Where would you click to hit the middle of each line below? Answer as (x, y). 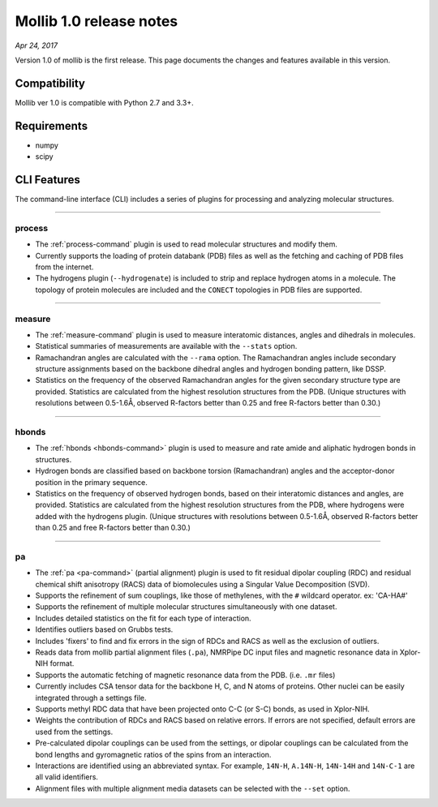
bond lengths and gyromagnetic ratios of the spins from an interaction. (153, 754)
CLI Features (47, 180)
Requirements (52, 126)
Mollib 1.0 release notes (97, 21)
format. (62, 663)
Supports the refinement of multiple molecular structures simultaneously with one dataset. (186, 607)
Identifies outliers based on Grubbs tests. (104, 629)
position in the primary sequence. (91, 482)
